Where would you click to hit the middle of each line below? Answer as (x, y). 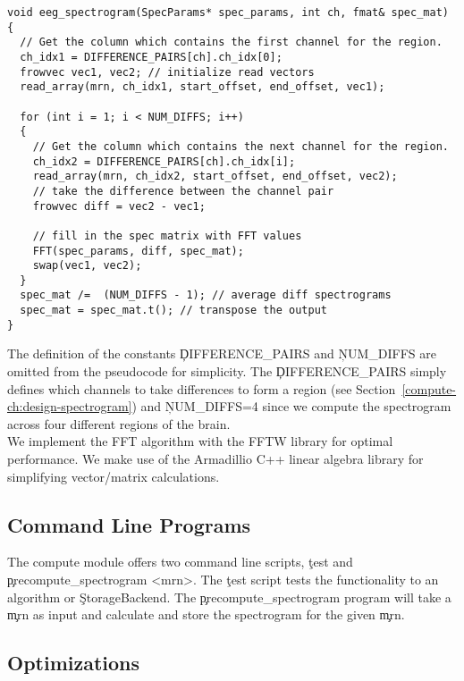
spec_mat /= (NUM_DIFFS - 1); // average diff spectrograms (206, 295)
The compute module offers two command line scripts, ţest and (180, 562)
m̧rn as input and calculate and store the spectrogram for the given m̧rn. (206, 614)
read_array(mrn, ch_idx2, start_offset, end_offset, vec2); (215, 177)
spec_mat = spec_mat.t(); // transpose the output (173, 311)
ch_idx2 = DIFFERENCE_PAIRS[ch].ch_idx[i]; (164, 161)
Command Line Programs (129, 524)
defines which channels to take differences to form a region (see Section (202, 388)
